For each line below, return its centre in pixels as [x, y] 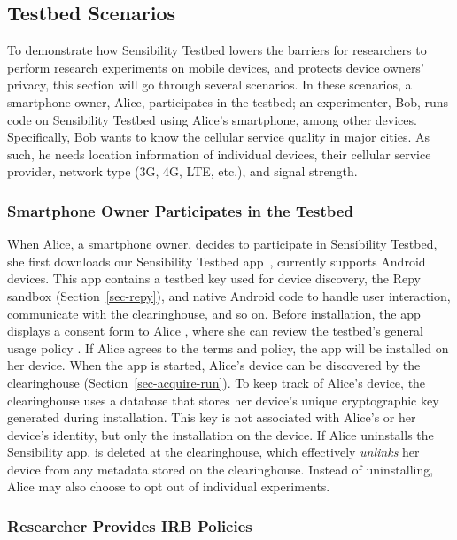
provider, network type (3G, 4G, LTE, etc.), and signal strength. [182, 171]
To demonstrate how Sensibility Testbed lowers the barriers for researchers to [217, 50]
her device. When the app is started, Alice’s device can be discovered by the [214, 365]
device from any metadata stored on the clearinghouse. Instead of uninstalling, [221, 469]
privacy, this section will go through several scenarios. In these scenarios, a [209, 85]
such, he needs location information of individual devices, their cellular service [219, 154]
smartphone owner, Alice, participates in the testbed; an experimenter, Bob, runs [228, 101]
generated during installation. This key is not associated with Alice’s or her [212, 417]
